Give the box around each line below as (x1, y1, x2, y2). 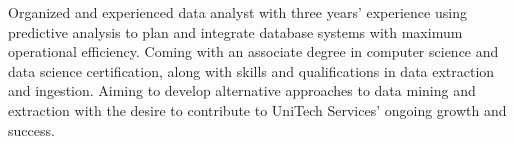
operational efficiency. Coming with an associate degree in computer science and (8, 41, 499, 62)
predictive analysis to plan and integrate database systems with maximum (8, 21, 463, 42)
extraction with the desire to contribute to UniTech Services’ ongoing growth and (8, 99, 507, 120)
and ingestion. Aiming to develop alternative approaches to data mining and (8, 80, 476, 101)
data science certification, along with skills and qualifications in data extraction (8, 60, 495, 81)
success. (8, 119, 55, 140)
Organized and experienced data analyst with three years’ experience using (8, 2, 467, 22)
